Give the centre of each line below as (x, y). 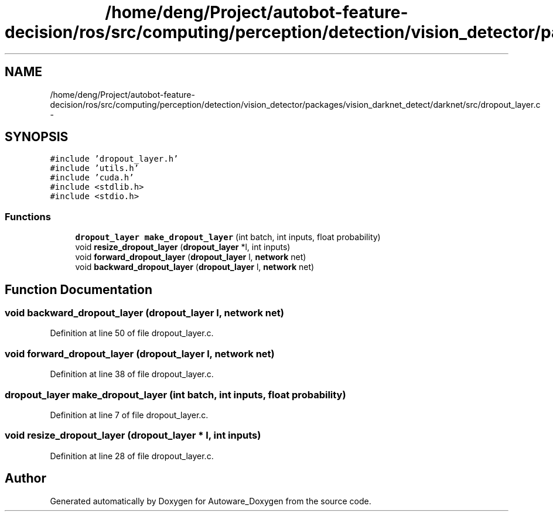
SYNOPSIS (37, 137)
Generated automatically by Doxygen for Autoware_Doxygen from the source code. (211, 501)
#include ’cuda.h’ (92, 178)
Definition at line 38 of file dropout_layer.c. (132, 374)
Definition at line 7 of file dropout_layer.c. (129, 415)
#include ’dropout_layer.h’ (114, 159)
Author (25, 479)
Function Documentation (78, 289)
